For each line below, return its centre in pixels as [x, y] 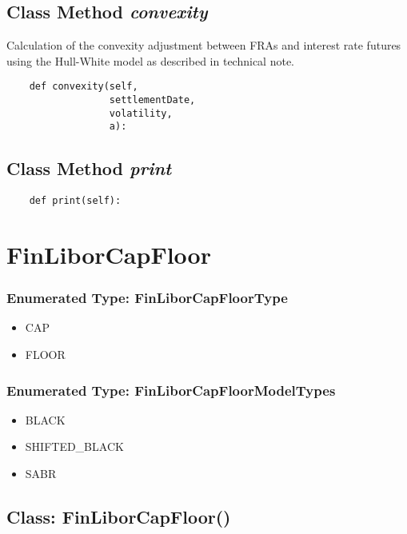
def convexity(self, [84, 87]
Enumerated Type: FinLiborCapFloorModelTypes [171, 390]
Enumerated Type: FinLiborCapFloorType [147, 298]
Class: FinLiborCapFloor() [119, 517]
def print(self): [75, 201]
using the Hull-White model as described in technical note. [150, 60]
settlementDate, [152, 100]
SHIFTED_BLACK [74, 446]
